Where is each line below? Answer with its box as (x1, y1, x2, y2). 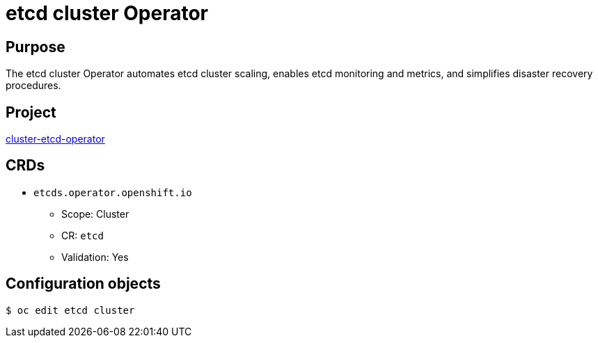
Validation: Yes (61, 250, 129, 263)
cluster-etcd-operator (6, 133, 105, 145)
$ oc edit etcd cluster (6, 304, 135, 316)
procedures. (6, 79, 61, 92)
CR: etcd (61, 229, 104, 241)
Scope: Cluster (61, 207, 129, 220)
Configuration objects (6, 275, 161, 293)
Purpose (6, 38, 65, 56)
